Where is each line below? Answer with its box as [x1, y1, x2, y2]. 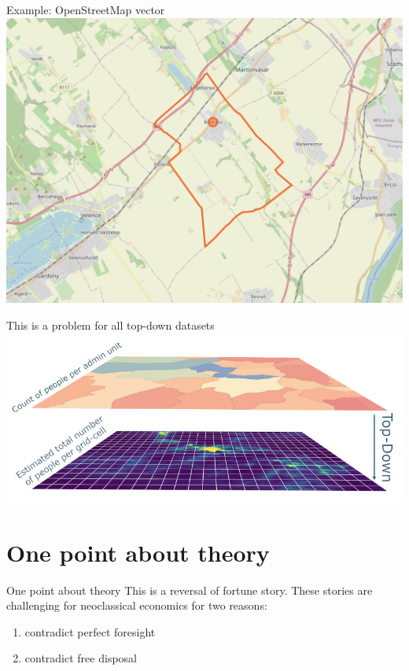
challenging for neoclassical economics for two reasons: [6, 597, 267, 614]
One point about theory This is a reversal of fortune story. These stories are [6, 581, 373, 598]
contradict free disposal [24, 650, 137, 666]
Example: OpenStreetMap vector [6, 2, 165, 17]
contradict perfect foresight [24, 623, 156, 640]
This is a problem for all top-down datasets [6, 316, 215, 333]
